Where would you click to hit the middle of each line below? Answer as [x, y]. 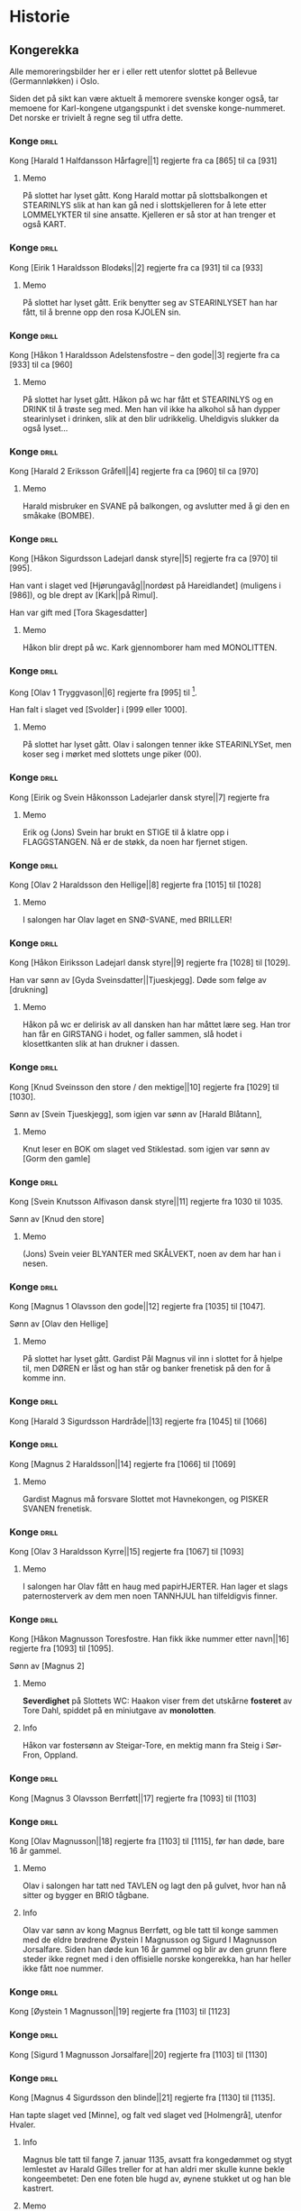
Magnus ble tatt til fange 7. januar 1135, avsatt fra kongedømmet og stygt [157, 2159]
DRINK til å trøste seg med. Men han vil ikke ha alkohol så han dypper [151, 408]
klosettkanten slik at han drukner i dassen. [101, 1044]
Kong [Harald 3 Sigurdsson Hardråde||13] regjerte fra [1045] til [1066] [138, 1421]
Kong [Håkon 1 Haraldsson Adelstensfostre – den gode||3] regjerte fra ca [145, 354]
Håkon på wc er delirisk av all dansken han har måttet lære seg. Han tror [156, 1024]
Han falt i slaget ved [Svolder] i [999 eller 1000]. [98, 710]
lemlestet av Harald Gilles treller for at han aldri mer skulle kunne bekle [154, 2169]
